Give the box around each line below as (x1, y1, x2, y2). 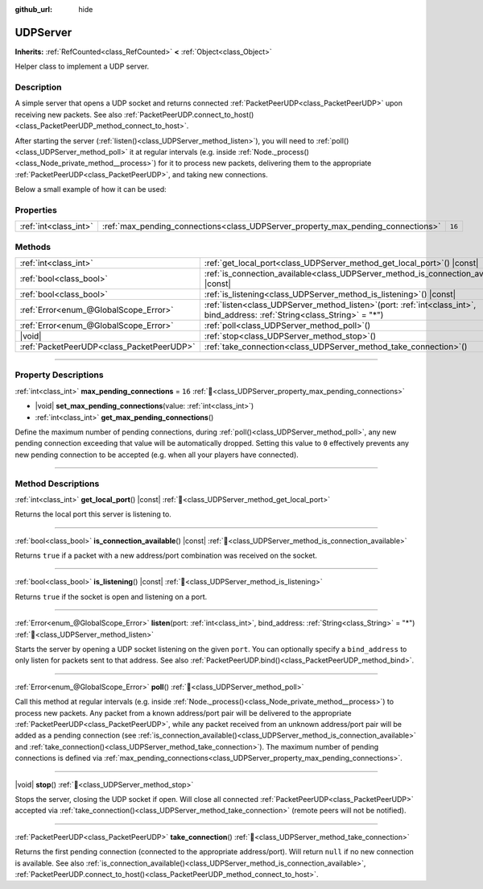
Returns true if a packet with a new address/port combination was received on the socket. (14, 550, 318, 560)
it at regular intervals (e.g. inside (129, 147, 237, 156)
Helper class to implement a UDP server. (14, 61, 150, 72)
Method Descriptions (14, 478, 100, 489)
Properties (14, 204, 58, 215)
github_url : (14, 5, 52, 14)
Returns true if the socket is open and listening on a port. (14, 592, 208, 601)
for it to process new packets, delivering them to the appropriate (158, 158, 372, 168)
